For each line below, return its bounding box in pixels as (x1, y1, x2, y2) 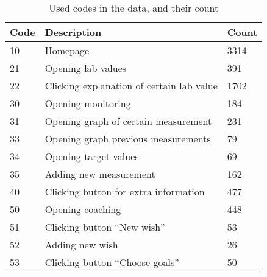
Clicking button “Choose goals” (44, 255, 179, 269)
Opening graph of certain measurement (44, 114, 212, 128)
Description (44, 25, 102, 39)
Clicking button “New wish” (44, 220, 165, 234)
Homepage (44, 43, 90, 57)
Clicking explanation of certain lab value (44, 79, 218, 93)
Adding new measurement (44, 167, 155, 181)
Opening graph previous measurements (44, 131, 211, 146)
